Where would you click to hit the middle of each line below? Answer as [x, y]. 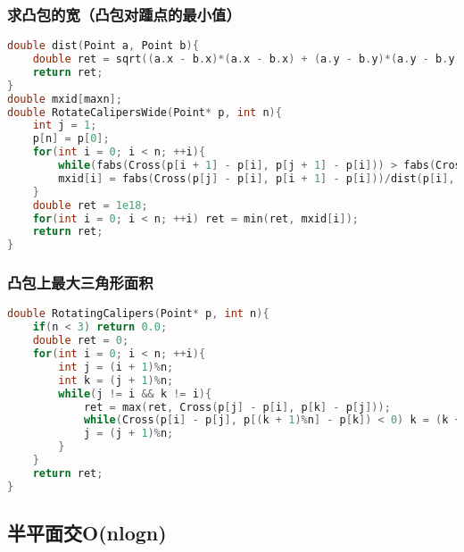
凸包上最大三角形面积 [80, 283]
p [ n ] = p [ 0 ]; [71, 139]
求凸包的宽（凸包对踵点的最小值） [124, 14]
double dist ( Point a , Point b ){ [103, 46]
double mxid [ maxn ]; [65, 99]
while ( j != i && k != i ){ [135, 393]
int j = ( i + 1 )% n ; [116, 367]
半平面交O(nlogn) [87, 533]
